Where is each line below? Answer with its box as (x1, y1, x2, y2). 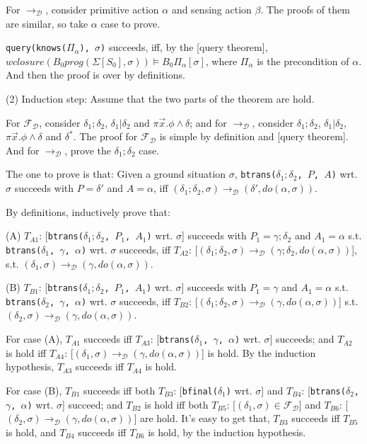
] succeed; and (62, 397, 123, 411)
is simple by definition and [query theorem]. (159, 129, 349, 144)
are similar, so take (6, 16, 88, 30)
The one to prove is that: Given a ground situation (6, 166, 226, 181)
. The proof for (73, 129, 138, 144)
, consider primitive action (45, 2, 159, 16)
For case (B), (6, 382, 62, 397)
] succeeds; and (269, 331, 334, 346)
